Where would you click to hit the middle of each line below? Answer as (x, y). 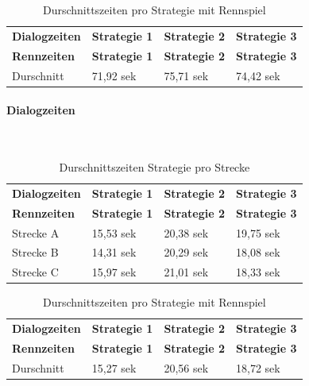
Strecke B (35, 252)
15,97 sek (114, 272)
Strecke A (36, 232)
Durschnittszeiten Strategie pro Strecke (154, 167)
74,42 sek (258, 75)
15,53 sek (114, 232)
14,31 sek (114, 252)
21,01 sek (186, 272)
